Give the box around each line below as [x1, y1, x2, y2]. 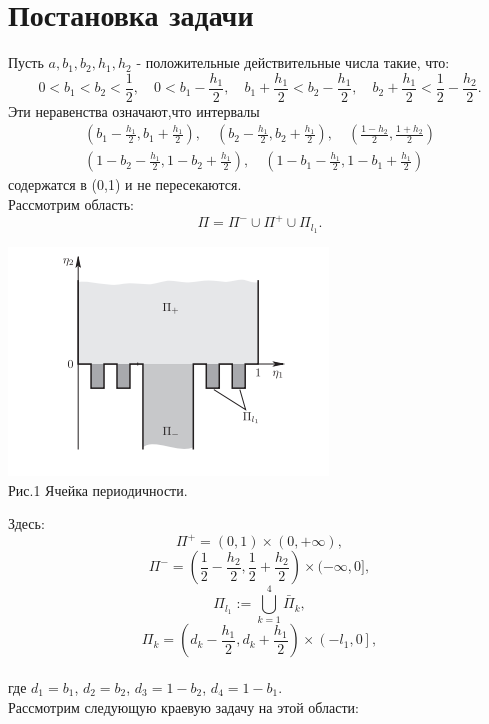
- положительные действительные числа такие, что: [136, 52, 450, 73]
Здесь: [8, 513, 45, 534]
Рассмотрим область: [8, 194, 134, 215]
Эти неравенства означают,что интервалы [8, 100, 260, 121]
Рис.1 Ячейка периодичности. [8, 479, 188, 500]
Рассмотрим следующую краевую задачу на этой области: [8, 696, 359, 717]
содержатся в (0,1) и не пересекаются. [8, 174, 242, 195]
